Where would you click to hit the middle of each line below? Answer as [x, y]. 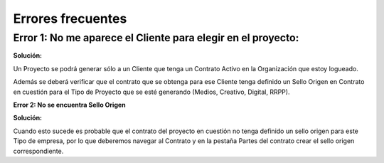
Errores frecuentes [70, 19]
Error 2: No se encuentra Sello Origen [69, 105]
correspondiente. [38, 151]
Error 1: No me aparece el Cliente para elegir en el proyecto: [156, 38]
